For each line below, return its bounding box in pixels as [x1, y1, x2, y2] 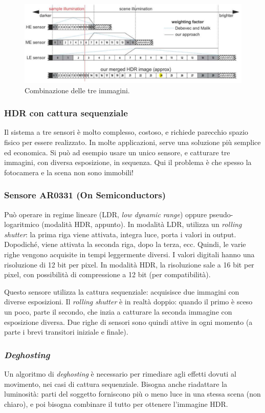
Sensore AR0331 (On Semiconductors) [4, 189, 166, 201]
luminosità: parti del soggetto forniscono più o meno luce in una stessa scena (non [4, 388, 261, 399]
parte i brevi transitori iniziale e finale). [4, 326, 128, 337]
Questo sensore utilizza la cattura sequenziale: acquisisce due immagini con [4, 286, 239, 297]
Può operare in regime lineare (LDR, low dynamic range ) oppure [4, 209, 207, 219]
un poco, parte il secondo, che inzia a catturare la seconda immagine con [4, 306, 232, 317]
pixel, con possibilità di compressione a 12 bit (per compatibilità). [4, 269, 211, 280]
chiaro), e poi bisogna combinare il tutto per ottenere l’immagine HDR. [4, 398, 228, 409]
